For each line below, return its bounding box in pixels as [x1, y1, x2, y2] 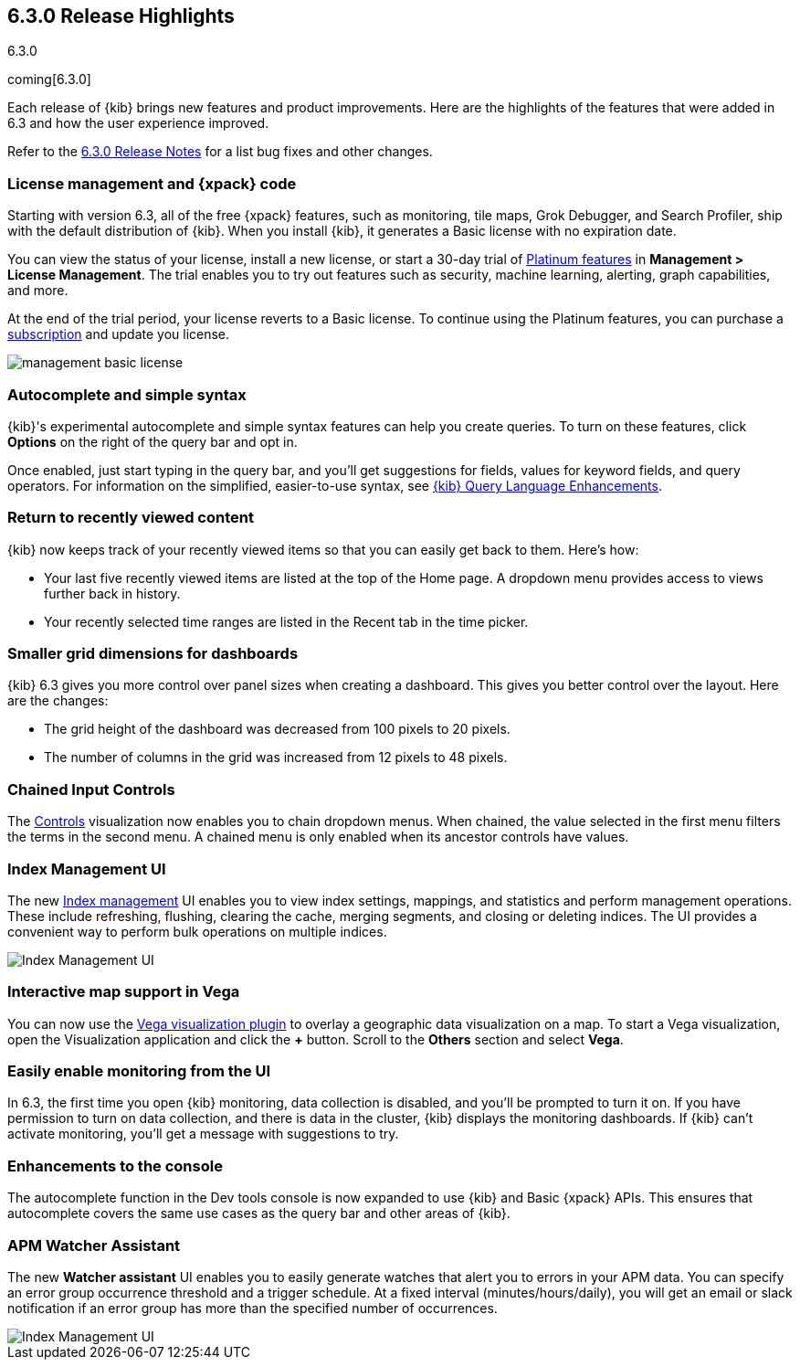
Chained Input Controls [7, 779, 175, 799]
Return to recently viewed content [7, 508, 254, 527]
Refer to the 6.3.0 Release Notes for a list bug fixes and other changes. [7, 143, 433, 160]
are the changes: [7, 693, 109, 709]
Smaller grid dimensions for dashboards [7, 644, 299, 663]
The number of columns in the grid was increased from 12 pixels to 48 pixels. [44, 749, 508, 766]
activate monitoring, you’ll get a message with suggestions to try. [7, 1126, 399, 1142]
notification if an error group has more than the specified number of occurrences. [7, 1299, 498, 1316]
